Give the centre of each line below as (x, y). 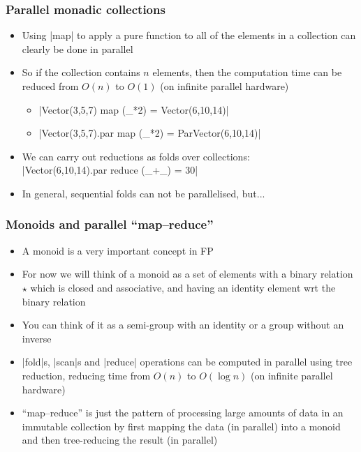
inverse (37, 338)
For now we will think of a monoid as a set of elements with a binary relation (187, 274)
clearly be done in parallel (78, 48)
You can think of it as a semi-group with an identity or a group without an (183, 325)
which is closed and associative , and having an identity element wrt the (183, 287)
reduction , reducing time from (86, 375)
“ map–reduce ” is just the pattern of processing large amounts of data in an (183, 413)
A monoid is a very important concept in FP (118, 250)
